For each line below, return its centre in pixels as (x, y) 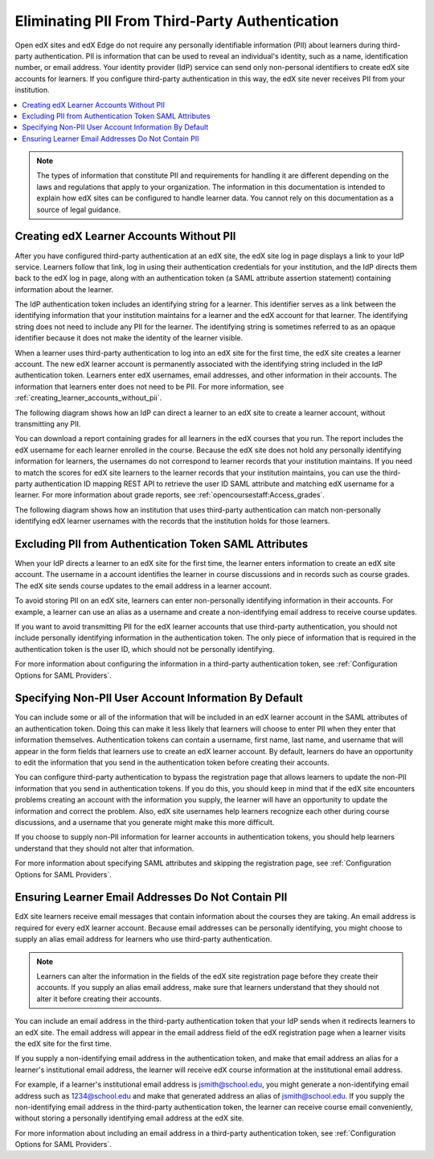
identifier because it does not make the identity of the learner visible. (129, 338)
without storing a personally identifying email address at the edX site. (129, 1118)
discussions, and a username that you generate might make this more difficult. (145, 822)
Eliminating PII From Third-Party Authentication (177, 21)
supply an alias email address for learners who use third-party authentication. (143, 939)
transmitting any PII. (48, 424)
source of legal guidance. (79, 209)
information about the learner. (64, 289)
